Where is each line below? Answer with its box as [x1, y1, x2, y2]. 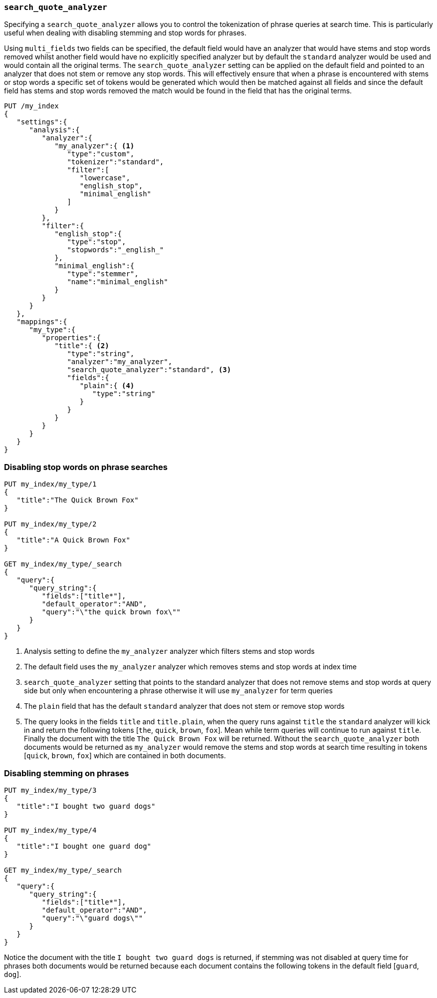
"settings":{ [16, 118, 67, 126]
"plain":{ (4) [79, 382, 135, 390]
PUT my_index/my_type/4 [4, 826, 97, 834]
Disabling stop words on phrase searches [4, 462, 168, 472]
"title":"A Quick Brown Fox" [16, 536, 130, 544]
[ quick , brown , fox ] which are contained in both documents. [24, 751, 226, 760]
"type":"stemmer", [67, 270, 139, 278]
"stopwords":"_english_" [67, 246, 164, 254]
